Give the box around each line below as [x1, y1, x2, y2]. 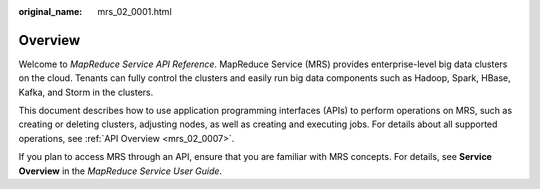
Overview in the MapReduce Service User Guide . [18, 165, 223, 177]
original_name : [18, 6, 83, 17]
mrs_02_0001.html [97, 6, 172, 17]
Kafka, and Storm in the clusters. [18, 86, 154, 98]
